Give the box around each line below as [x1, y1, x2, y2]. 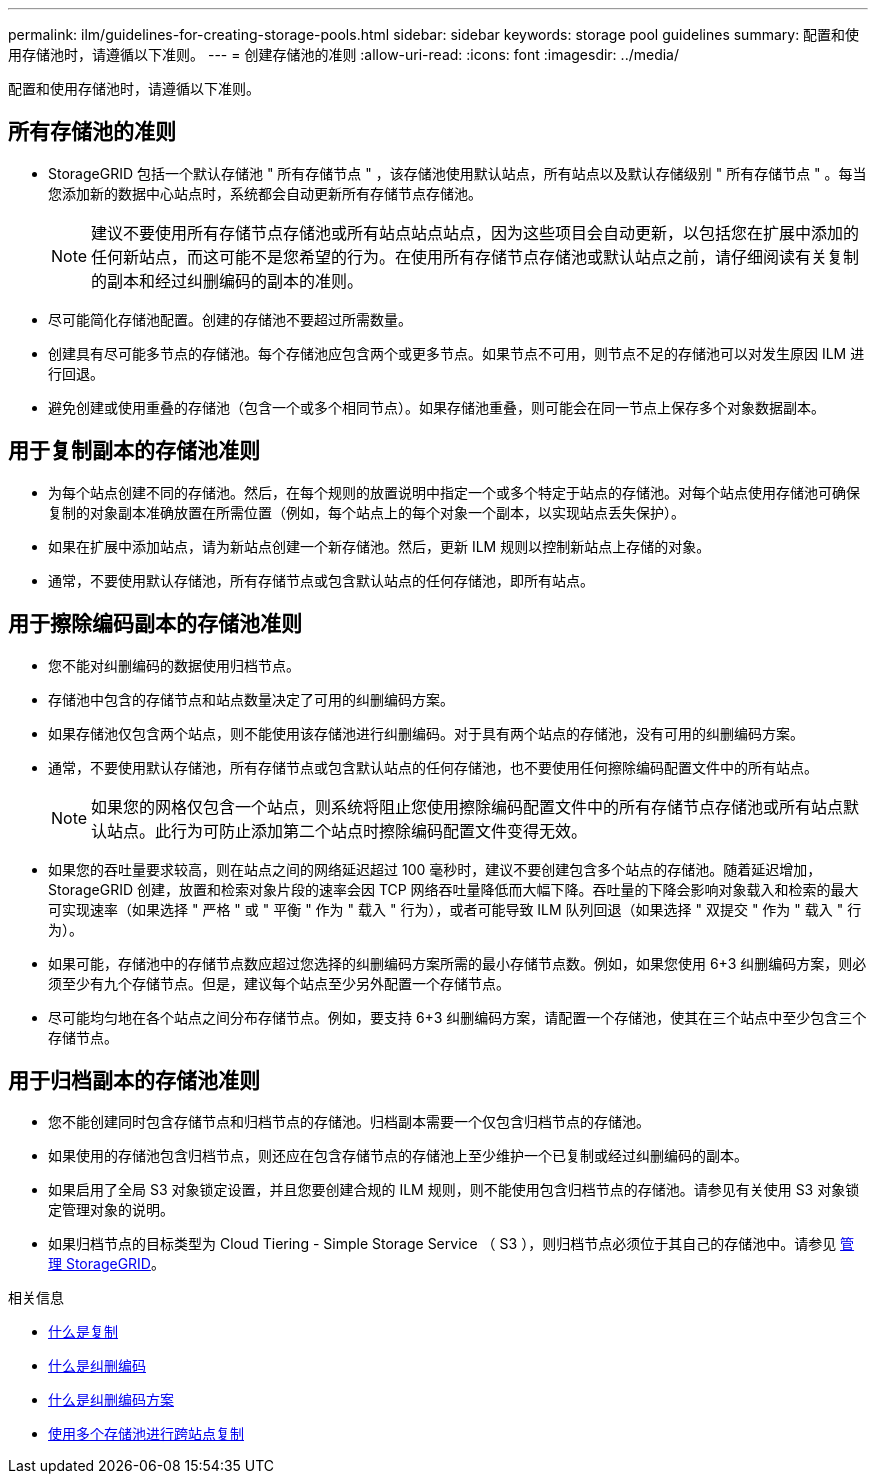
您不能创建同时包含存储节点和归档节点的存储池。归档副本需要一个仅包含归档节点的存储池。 [48, 1113, 650, 1131]
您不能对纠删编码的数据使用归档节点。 [48, 656, 300, 674]
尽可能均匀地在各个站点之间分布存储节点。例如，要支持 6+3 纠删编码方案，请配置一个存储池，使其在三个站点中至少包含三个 [48, 1008, 867, 1026]
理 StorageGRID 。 [48, 1255, 165, 1273]
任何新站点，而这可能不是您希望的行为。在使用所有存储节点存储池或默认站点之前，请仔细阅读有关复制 [91, 246, 860, 267]
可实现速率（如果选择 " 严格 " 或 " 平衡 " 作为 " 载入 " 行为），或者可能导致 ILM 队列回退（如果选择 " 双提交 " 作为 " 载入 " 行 [48, 900, 862, 918]
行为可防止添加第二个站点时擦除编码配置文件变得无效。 [171, 820, 588, 841]
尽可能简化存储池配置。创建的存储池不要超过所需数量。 [48, 310, 412, 328]
